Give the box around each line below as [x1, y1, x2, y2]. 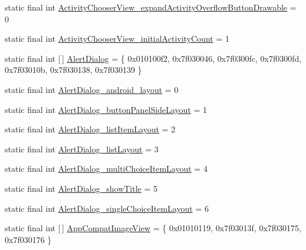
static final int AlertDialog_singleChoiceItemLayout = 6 [5, 202, 209, 214]
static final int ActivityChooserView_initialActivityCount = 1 [5, 32, 229, 45]
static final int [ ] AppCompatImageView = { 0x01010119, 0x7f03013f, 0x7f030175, [5, 222, 301, 234]
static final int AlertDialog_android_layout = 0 [5, 83, 179, 95]
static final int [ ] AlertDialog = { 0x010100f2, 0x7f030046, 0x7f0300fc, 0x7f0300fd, [5, 52, 302, 64]
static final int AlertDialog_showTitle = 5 [5, 182, 158, 194]
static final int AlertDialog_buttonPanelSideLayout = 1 [5, 103, 207, 115]
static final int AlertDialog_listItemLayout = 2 [5, 123, 176, 135]
